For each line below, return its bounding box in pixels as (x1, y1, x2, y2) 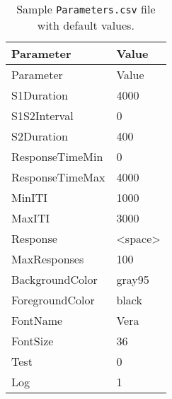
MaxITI (11, 210, 50, 226)
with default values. (37, 17, 134, 33)
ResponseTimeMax (11, 169, 105, 185)
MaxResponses (11, 251, 84, 267)
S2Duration (11, 128, 68, 144)
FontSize (11, 333, 54, 349)
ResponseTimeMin (11, 148, 103, 165)
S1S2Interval (11, 107, 74, 124)
